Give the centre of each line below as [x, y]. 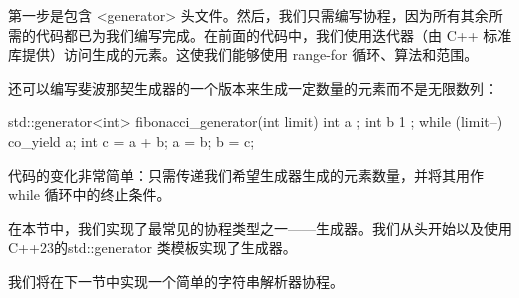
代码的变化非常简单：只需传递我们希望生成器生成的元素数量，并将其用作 [246, 174]
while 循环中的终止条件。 [89, 194]
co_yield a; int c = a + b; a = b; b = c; [131, 140]
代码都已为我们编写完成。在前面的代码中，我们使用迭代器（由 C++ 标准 [273, 34]
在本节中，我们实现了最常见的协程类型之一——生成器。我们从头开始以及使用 [260, 227]
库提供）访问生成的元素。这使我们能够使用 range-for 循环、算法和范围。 [243, 54]
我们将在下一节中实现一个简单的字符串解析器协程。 [176, 280]
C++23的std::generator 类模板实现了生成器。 [152, 247]
